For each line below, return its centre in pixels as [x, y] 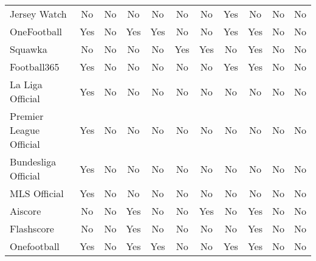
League [25, 130]
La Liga [26, 84]
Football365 [35, 67]
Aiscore [26, 211]
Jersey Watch [38, 14]
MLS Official [37, 193]
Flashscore [32, 228]
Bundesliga [33, 162]
